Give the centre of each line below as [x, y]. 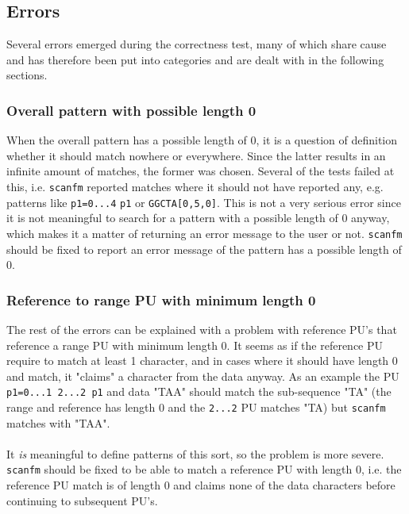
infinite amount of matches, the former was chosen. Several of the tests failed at [201, 171]
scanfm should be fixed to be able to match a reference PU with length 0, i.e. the [204, 469]
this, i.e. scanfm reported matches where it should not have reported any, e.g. [195, 186]
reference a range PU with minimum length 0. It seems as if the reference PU [195, 345]
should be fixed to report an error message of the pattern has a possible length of [204, 249]
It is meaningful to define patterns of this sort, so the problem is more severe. [195, 453]
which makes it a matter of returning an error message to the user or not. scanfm [204, 233]
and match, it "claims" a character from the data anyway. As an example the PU [203, 376]
